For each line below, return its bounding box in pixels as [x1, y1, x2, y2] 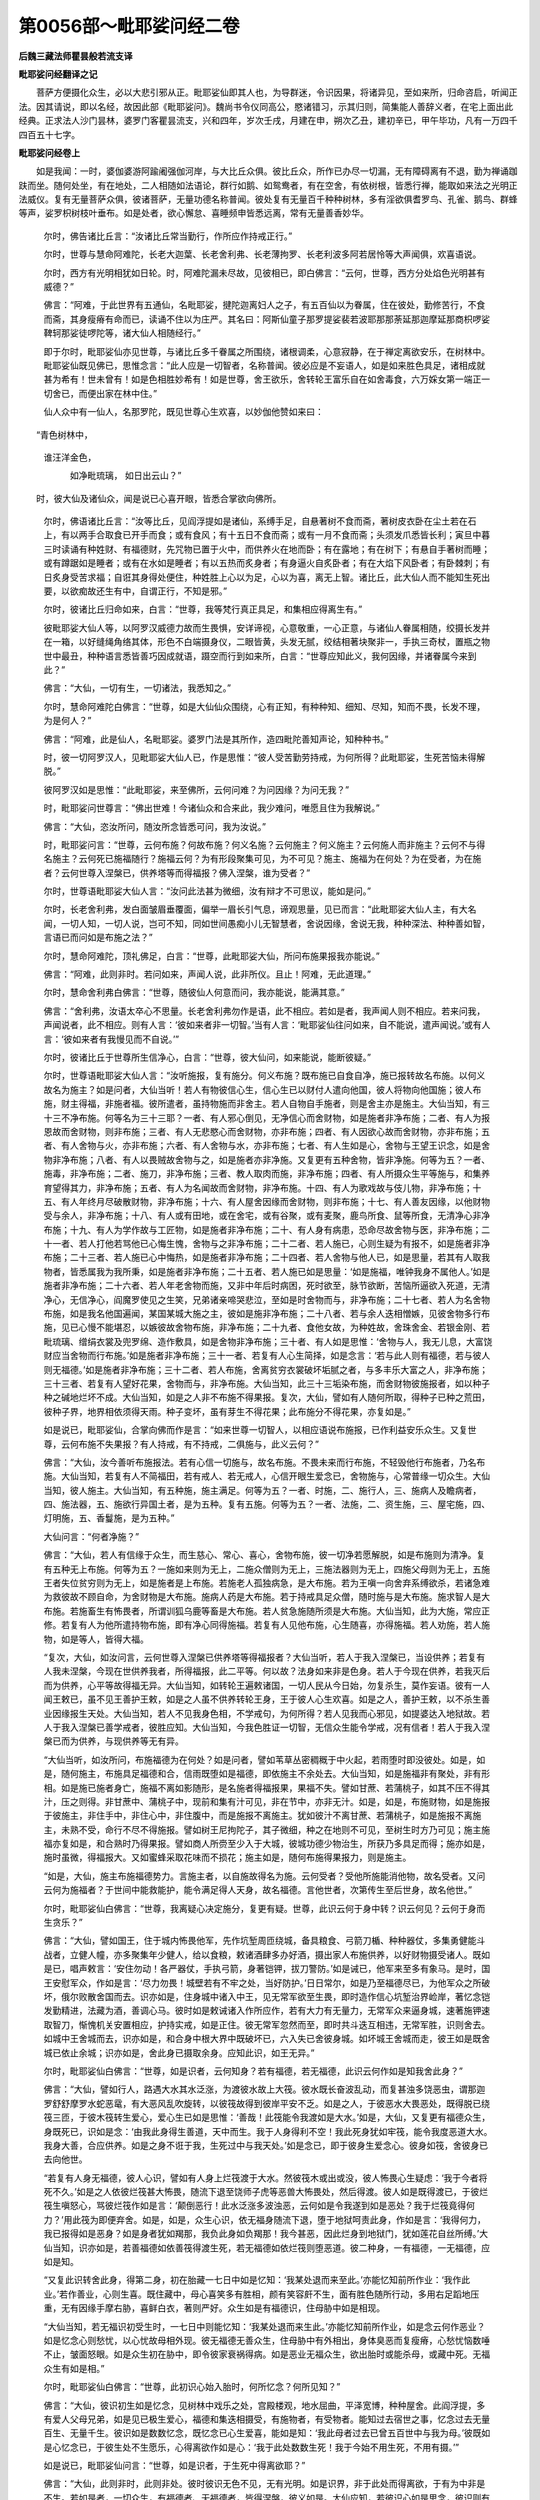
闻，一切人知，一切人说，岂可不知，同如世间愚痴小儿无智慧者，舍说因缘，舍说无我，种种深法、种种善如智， [43, 917, 490, 929]
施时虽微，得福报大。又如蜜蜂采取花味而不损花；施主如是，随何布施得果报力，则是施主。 [43, 1851, 412, 1864]
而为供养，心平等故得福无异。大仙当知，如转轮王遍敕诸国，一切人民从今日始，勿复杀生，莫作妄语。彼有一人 [43, 1679, 490, 1691]
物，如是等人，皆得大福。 [43, 1633, 149, 1645]
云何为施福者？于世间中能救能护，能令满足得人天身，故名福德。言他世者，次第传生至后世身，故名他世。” [43, 1884, 473, 1896]
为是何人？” [43, 715, 92, 727]
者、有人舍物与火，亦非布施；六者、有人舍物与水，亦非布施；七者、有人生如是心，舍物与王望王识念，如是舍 [43, 1140, 490, 1152]
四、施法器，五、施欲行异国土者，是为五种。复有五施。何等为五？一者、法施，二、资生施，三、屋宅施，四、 [43, 1498, 490, 1510]
